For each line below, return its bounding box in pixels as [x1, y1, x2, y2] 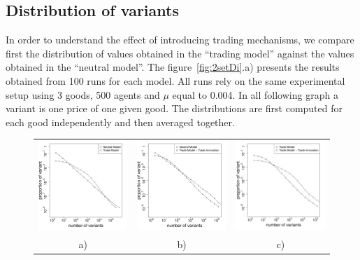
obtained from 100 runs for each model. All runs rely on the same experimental [6, 73, 345, 88]
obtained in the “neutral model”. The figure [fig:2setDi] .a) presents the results [6, 60, 340, 74]
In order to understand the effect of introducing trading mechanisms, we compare [6, 32, 354, 47]
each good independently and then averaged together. [6, 114, 235, 129]
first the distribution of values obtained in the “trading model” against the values [6, 46, 354, 60]
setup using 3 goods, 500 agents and [6, 87, 160, 102]
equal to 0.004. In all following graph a [172, 87, 338, 102]
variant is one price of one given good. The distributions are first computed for [6, 101, 343, 116]
